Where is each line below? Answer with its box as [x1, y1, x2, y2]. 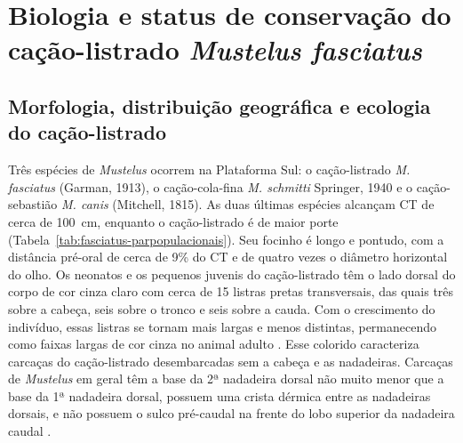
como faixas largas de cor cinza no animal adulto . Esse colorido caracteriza [8, 334, 419, 353]
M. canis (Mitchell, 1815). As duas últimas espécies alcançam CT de [61, 195, 435, 213]
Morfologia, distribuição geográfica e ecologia [8, 92, 431, 119]
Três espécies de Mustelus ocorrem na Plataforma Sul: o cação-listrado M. [8, 160, 411, 179]
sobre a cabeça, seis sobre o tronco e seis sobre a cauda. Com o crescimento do [8, 299, 435, 318]
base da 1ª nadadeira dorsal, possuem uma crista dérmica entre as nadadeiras [8, 386, 431, 405]
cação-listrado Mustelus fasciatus [8, 31, 422, 68]
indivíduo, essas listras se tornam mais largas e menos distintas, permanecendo [8, 317, 437, 335]
